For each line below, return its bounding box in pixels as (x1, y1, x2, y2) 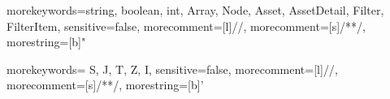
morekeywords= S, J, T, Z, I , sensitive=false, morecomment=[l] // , (6, 60, 338, 77)
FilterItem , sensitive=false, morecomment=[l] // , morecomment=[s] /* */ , (6, 17, 366, 34)
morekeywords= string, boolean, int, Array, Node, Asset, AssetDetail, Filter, (6, 2, 384, 18)
